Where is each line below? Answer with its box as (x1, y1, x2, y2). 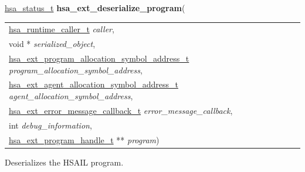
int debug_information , (9, 119, 92, 131)
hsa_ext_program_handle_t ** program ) (9, 133, 160, 146)
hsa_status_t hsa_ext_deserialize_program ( (5, 2, 185, 14)
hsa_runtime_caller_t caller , (9, 23, 114, 35)
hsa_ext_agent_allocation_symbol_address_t (9, 78, 178, 90)
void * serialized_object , (9, 38, 96, 50)
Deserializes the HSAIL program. (5, 156, 124, 168)
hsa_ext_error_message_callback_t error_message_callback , (9, 104, 233, 116)
